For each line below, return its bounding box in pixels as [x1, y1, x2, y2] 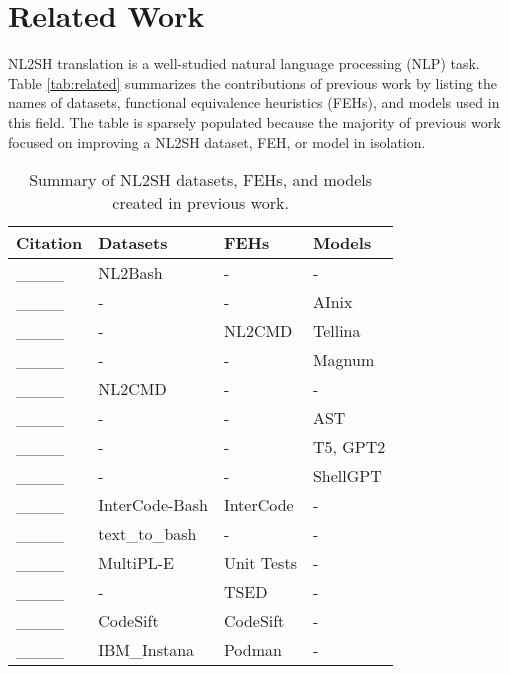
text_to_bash [98, 522, 197, 546]
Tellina [312, 319, 361, 343]
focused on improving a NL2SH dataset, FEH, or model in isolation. [8, 131, 426, 152]
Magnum [312, 348, 375, 372]
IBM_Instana [98, 638, 195, 662]
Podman [223, 638, 282, 662]
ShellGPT [312, 464, 382, 488]
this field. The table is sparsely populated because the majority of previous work [8, 111, 501, 132]
